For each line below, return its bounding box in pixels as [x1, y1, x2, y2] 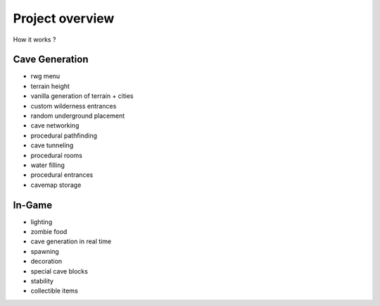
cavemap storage [30, 180, 82, 189]
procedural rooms [30, 151, 82, 159]
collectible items [30, 286, 79, 295]
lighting [30, 217, 53, 226]
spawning [30, 247, 59, 255]
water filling [30, 161, 65, 169]
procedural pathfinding [30, 131, 98, 140]
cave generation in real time [30, 237, 112, 246]
